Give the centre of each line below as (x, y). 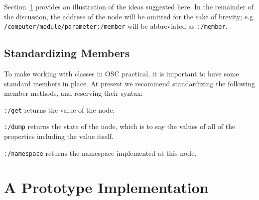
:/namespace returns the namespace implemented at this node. (100, 153)
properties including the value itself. (59, 136)
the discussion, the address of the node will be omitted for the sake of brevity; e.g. (129, 16)
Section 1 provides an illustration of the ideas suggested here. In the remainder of (129, 6)
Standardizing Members (67, 53)
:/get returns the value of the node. (60, 109)
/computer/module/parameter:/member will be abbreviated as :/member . (116, 26)
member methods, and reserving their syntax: (73, 93)
